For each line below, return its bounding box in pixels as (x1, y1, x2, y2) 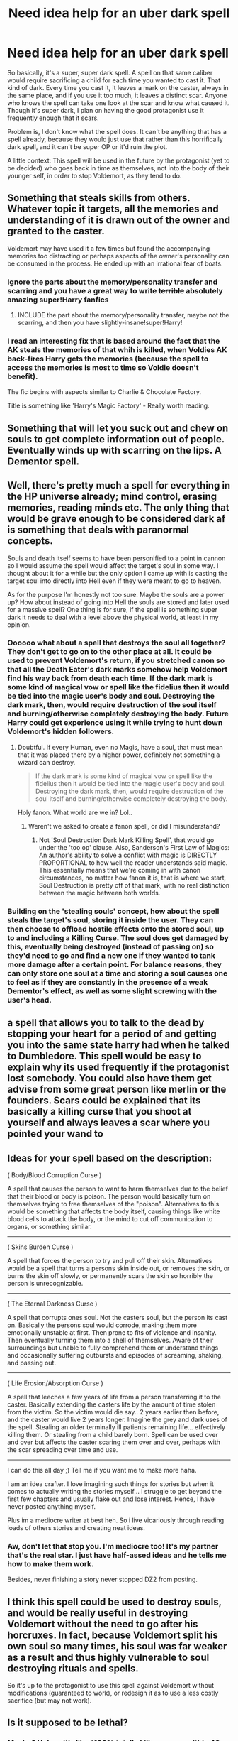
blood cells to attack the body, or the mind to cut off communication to (7, 1214, 213, 1223)
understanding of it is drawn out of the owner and (7, 214, 231, 227)
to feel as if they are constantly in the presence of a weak (7, 977, 208, 987)
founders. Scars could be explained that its (7, 1095, 201, 1107)
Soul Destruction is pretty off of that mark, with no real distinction (38, 880, 230, 889)
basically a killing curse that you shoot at (7, 1106, 192, 1118)
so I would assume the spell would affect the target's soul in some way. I (7, 561, 219, 569)
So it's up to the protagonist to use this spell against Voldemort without (7, 1681, 215, 1690)
